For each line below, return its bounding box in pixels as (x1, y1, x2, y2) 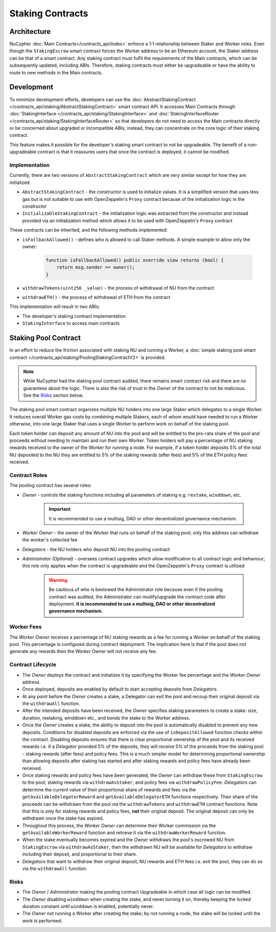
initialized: (9, 179, 31, 186)
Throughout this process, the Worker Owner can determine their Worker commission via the (22, 822, 216, 828)
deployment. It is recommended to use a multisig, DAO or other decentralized (49, 601, 215, 607)
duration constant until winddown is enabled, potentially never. (22, 903, 154, 909)
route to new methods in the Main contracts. (9, 69, 103, 75)
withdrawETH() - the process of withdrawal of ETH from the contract (22, 294, 171, 300)
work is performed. (22, 918, 63, 924)
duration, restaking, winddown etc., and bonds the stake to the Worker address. (22, 715, 190, 721)
